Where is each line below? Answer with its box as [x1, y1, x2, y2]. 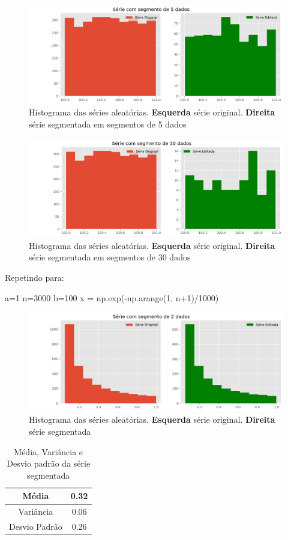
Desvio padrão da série [7, 457, 91, 470]
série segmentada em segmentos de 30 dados [29, 251, 191, 263]
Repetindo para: [5, 271, 64, 283]
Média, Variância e [14, 445, 83, 458]
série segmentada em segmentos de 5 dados [29, 117, 187, 130]
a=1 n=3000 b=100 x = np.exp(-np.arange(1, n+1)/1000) [5, 291, 219, 304]
